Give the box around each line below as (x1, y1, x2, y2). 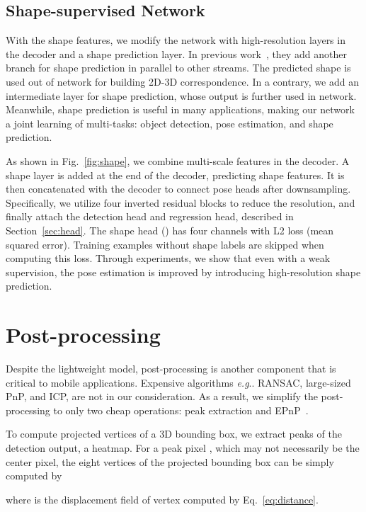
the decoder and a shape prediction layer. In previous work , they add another (6, 46, 347, 61)
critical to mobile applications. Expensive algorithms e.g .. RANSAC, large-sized (6, 375, 351, 389)
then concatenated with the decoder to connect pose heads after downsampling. (6, 181, 351, 196)
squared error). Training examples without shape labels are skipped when (6, 237, 324, 251)
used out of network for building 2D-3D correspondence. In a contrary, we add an (6, 74, 359, 89)
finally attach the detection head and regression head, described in (6, 209, 294, 224)
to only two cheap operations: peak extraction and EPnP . (53, 402, 309, 417)
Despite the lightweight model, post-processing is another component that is (6, 361, 336, 376)
